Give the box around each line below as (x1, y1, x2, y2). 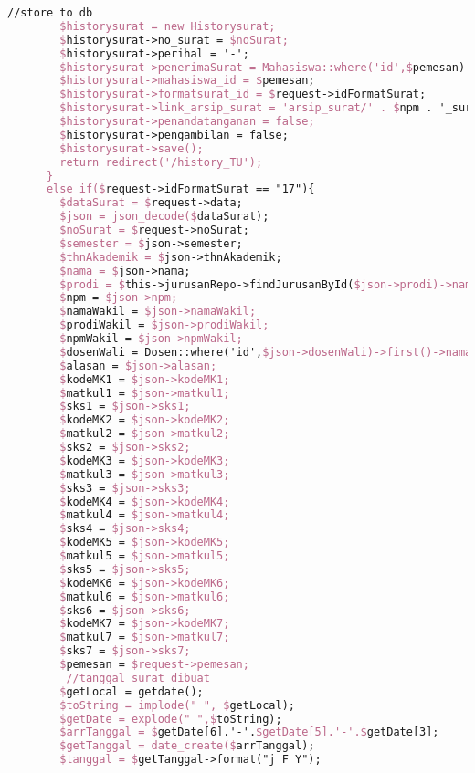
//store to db (7, 6, 93, 19)
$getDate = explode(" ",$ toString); (59, 712, 282, 726)
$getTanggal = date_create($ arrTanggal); (59, 739, 315, 753)
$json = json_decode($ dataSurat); (59, 210, 269, 224)
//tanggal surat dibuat (66, 671, 210, 684)
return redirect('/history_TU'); (59, 155, 263, 169)
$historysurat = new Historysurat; (59, 19, 276, 33)
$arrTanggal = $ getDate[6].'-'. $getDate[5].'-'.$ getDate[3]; (59, 726, 439, 739)
